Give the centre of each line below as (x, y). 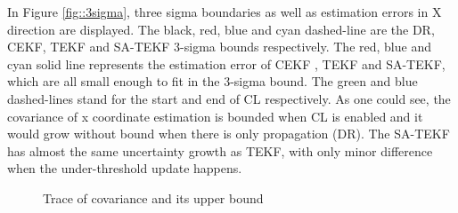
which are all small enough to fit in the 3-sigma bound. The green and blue (213, 81)
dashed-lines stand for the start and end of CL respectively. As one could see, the (229, 98)
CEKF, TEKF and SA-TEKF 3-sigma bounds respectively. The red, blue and (219, 47)
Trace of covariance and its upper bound (153, 197)
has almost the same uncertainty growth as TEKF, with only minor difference (220, 150)
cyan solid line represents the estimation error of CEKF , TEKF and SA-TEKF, (226, 63)
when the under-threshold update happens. (125, 168)
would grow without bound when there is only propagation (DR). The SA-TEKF (229, 134)
